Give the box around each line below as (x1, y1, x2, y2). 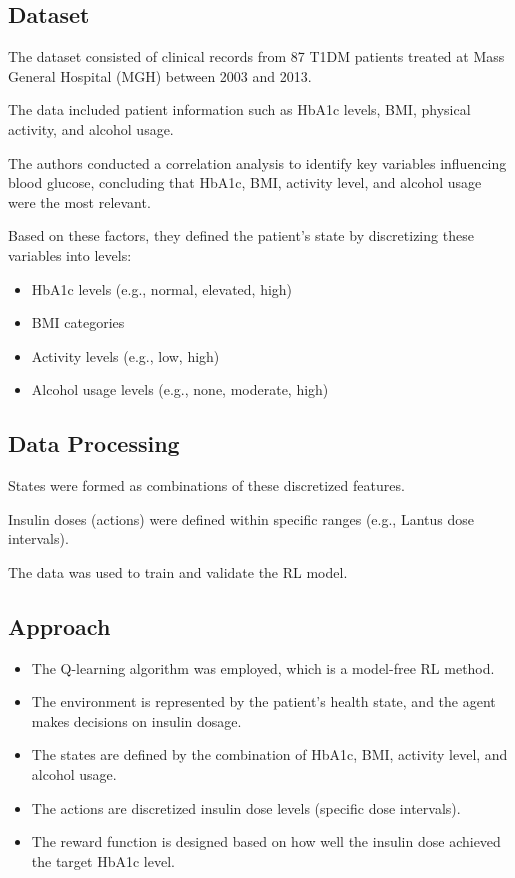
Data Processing (8, 428, 180, 459)
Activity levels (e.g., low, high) (31, 345, 220, 366)
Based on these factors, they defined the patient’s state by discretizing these (8, 225, 474, 246)
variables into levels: (8, 244, 132, 265)
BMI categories (31, 312, 125, 333)
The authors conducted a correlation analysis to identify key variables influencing (8, 152, 507, 173)
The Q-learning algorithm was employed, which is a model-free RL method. (31, 657, 495, 678)
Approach (8, 610, 111, 641)
